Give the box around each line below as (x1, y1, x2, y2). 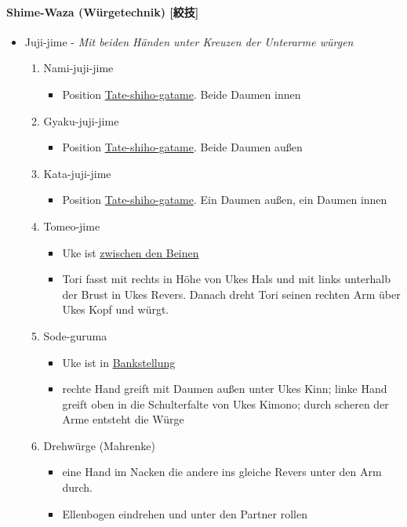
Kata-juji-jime (43, 165, 111, 181)
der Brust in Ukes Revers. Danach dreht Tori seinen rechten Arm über (62, 285, 401, 302)
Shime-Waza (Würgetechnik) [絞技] (6, 3, 199, 20)
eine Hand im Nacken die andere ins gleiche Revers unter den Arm (62, 463, 382, 480)
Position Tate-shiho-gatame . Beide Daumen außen (62, 139, 303, 155)
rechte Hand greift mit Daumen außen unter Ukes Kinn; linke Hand (62, 380, 387, 397)
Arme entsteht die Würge (62, 411, 184, 427)
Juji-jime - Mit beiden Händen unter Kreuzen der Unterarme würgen (24, 33, 354, 49)
